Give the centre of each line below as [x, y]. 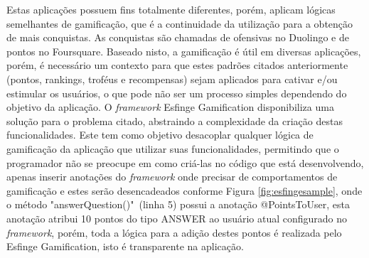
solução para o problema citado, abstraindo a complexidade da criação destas [175, 120]
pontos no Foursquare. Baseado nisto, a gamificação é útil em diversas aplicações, [184, 51]
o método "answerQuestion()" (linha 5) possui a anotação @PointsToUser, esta [178, 204]
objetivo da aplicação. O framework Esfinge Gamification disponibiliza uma [170, 107]
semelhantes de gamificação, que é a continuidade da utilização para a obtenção [180, 23]
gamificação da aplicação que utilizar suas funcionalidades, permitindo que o [173, 148]
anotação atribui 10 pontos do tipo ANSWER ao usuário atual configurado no [177, 218]
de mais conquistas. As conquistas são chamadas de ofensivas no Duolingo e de [178, 37]
